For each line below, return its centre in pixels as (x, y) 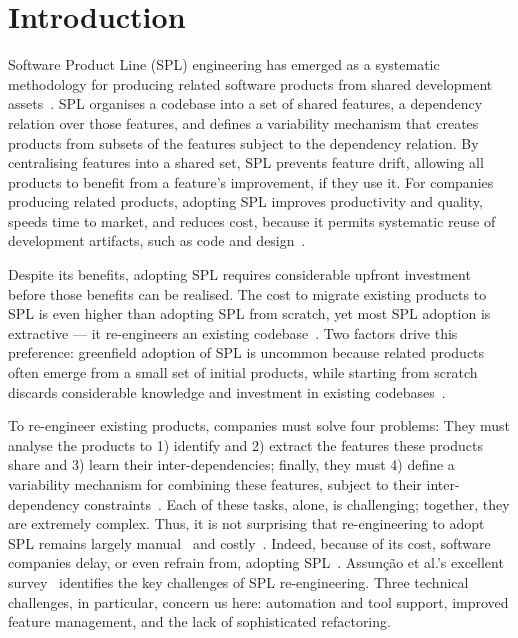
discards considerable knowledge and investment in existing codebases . (227, 391)
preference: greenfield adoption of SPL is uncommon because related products (246, 352)
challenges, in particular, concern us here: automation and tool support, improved (258, 601)
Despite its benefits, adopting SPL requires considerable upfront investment (239, 274)
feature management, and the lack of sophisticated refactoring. (199, 621)
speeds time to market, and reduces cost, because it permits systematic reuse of (252, 220)
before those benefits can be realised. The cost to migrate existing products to (247, 293)
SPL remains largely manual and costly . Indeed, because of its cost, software (249, 542)
